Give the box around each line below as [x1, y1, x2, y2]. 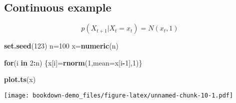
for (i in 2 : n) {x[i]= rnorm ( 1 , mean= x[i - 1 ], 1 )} [4, 57, 142, 67]
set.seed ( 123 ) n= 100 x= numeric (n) [4, 40, 118, 51]
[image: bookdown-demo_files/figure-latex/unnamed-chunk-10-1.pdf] [4, 91, 233, 99]
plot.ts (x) [4, 74, 36, 84]
